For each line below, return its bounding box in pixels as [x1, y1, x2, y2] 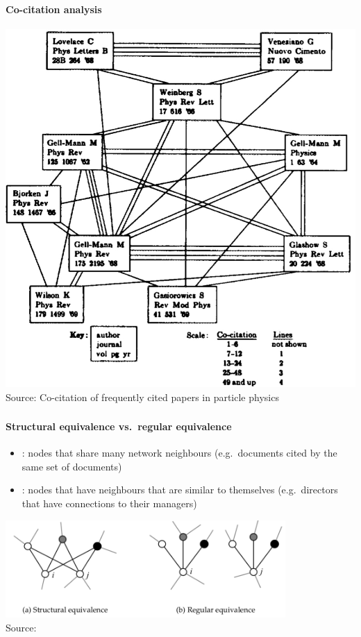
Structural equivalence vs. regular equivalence [6, 419, 232, 434]
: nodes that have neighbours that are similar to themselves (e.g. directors [22, 482, 338, 497]
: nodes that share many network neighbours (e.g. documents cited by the [22, 445, 337, 460]
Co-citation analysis [6, 1, 102, 16]
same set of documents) [22, 459, 122, 473]
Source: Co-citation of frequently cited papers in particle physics [6, 389, 279, 404]
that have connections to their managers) [22, 496, 197, 511]
